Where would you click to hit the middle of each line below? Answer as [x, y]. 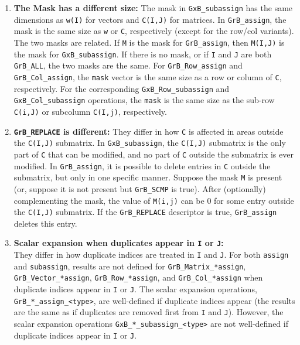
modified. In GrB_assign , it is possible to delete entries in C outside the [142, 165]
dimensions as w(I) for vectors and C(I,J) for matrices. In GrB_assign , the [150, 19]
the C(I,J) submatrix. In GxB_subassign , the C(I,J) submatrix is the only [150, 143]
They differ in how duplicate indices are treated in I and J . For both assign [151, 255]
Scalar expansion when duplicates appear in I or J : [119, 243]
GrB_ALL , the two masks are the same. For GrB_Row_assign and [128, 65]
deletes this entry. [45, 223]
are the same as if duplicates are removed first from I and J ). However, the [149, 312]
